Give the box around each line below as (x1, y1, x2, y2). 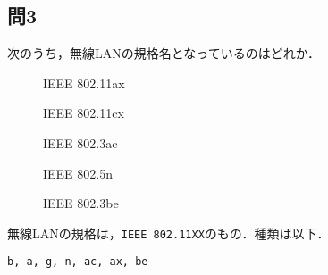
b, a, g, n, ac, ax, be (7, 255, 148, 269)
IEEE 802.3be (43, 194, 119, 212)
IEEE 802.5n (43, 163, 113, 182)
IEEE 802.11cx (43, 104, 124, 122)
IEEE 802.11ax (43, 73, 125, 92)
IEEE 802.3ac (43, 133, 118, 152)
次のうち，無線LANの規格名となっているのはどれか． (7, 44, 320, 62)
